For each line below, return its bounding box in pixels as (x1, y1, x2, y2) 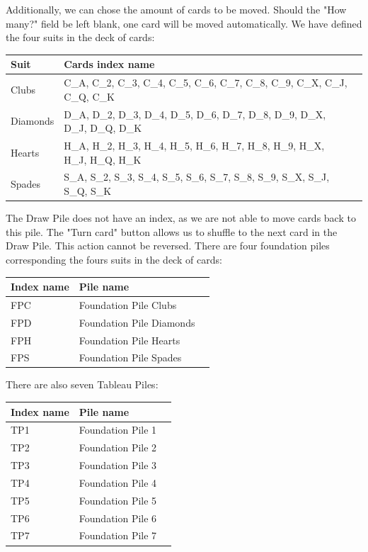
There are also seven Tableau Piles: (6, 377, 159, 392)
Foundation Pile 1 (79, 422, 157, 437)
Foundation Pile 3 (79, 458, 157, 473)
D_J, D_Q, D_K (64, 120, 142, 135)
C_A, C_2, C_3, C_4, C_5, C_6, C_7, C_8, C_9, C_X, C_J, (64, 75, 347, 90)
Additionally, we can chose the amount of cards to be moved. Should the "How (6, 2, 347, 16)
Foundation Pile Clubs (79, 297, 177, 312)
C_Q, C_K (64, 89, 115, 103)
